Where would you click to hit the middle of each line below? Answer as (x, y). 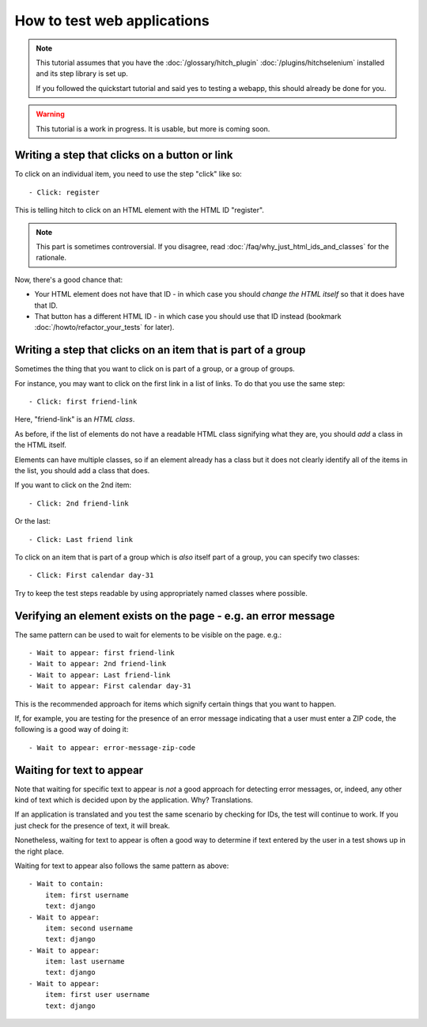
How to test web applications (112, 21)
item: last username (85, 962)
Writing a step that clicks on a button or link (124, 155)
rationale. (51, 258)
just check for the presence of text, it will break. (92, 825)
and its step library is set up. (82, 74)
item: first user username (97, 995)
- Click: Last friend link (81, 539)
